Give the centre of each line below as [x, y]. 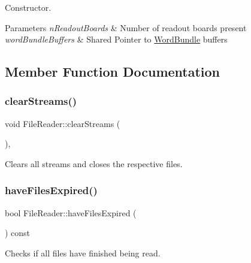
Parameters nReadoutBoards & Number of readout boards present [126, 27]
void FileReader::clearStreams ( [63, 123]
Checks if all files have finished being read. [83, 253]
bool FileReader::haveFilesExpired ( [71, 212]
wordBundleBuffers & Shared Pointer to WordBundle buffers [116, 39]
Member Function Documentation [113, 72]
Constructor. [28, 7]
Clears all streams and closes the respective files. [94, 163]
